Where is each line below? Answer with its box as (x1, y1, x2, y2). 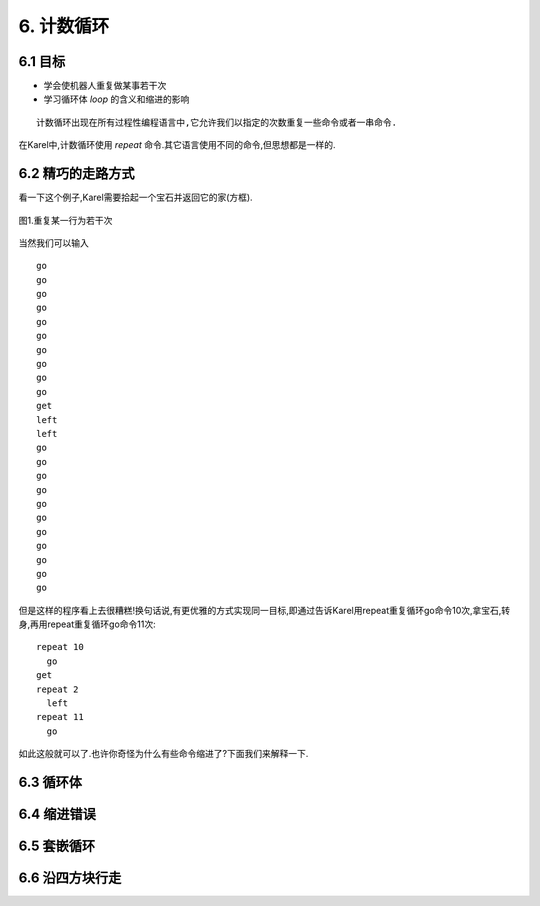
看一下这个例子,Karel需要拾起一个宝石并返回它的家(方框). (18, 191, 254, 204)
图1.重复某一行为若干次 (18, 214, 113, 226)
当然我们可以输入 (18, 236, 89, 249)
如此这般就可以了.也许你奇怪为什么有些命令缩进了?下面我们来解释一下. (18, 748, 309, 760)
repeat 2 (36, 683, 79, 695)
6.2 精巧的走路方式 (18, 165, 135, 182)
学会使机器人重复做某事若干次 (43, 80, 167, 92)
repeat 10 (36, 641, 84, 653)
